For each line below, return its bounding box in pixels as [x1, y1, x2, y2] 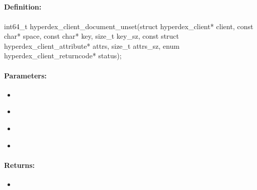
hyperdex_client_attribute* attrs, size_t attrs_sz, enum [4, 40, 180, 51]
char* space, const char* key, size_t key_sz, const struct [4, 31, 179, 41]
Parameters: [4, 70, 47, 80]
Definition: [4, 2, 42, 12]
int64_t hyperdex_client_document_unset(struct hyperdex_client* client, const [4, 21, 253, 31]
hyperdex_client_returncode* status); [4, 50, 122, 61]
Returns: [4, 159, 35, 170]
